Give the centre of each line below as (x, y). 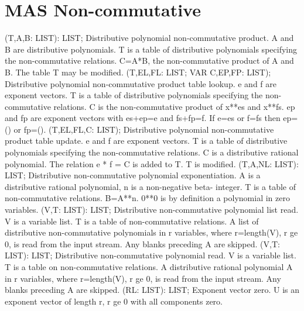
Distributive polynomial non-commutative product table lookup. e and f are (141, 83)
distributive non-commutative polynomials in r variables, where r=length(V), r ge (151, 232)
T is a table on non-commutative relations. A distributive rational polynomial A (149, 267)
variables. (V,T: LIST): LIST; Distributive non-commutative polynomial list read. (152, 210)
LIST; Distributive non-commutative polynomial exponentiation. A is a (133, 175)
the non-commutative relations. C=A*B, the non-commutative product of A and (149, 61)
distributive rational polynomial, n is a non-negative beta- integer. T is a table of (150, 186)
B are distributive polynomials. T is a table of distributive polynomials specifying (151, 49)
